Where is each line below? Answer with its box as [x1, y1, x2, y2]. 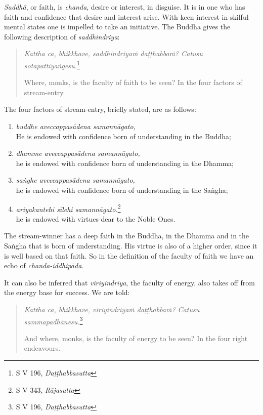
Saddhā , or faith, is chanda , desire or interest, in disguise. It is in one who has [4, 2, 245, 12]
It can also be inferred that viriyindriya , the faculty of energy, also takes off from [4, 277, 255, 287]
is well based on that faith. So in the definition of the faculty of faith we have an [4, 250, 254, 261]
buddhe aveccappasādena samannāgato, [16, 121, 136, 131]
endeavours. [24, 343, 61, 353]
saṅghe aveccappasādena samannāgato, [16, 175, 135, 185]
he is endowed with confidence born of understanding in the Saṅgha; [16, 184, 228, 195]
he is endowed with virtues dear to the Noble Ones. [16, 213, 176, 224]
